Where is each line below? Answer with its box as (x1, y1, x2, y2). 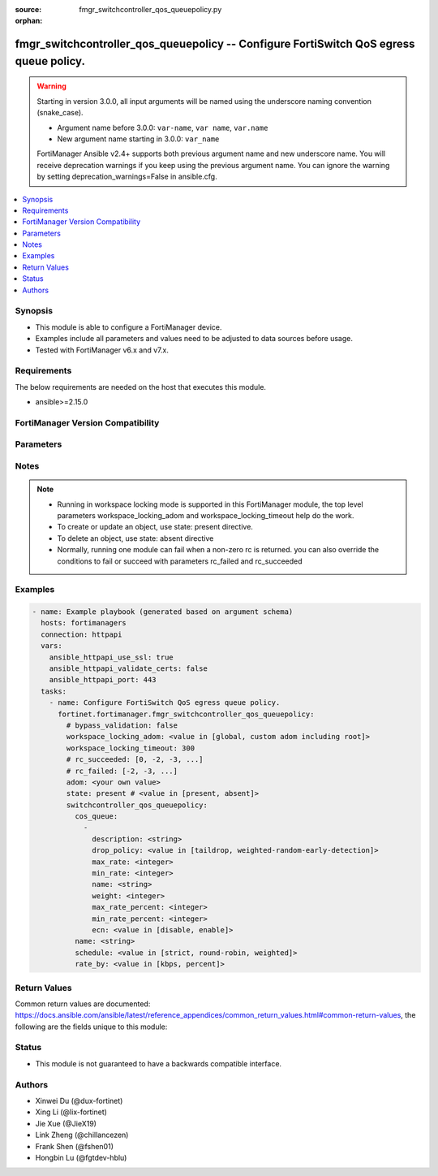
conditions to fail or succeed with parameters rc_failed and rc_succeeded (57, 556, 303, 566)
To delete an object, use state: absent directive (57, 533, 214, 543)
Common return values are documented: (15, 999, 151, 1009)
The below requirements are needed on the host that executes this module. (15, 382, 267, 391)
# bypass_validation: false (66, 720, 178, 730)
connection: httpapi (41, 629, 122, 639)
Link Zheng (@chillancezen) (35, 1130, 129, 1140)
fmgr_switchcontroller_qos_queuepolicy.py (79, 5, 222, 14)
